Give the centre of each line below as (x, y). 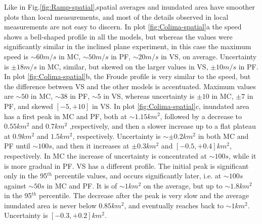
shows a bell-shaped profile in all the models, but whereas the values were (118, 36)
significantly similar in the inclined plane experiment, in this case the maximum (128, 46)
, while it (243, 155)
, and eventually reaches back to (174, 205)
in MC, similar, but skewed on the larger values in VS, (124, 66)
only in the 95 (26, 176)
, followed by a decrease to (201, 116)
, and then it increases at (91, 146)
